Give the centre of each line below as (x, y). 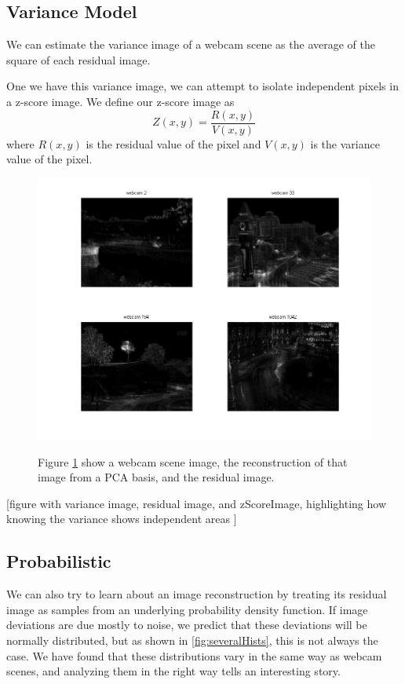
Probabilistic (59, 561)
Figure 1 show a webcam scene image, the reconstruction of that (193, 461)
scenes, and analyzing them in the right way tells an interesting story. (173, 671)
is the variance (345, 143)
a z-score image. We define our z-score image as (120, 101)
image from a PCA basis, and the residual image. (156, 477)
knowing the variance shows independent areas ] (122, 519)
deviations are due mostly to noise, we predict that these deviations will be (187, 625)
